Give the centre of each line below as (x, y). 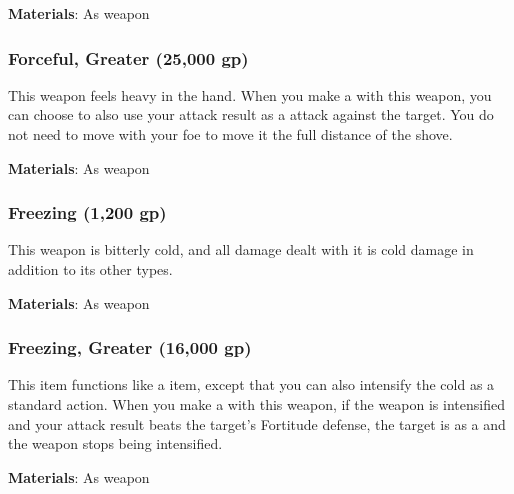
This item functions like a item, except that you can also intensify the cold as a (251, 384)
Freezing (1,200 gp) (87, 212)
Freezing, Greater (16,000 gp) (130, 347)
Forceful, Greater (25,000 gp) (128, 57)
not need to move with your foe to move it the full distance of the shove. (230, 134)
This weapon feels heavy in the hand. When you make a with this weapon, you (250, 94)
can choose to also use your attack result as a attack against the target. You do (251, 114)
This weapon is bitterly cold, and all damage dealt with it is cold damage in (241, 249)
